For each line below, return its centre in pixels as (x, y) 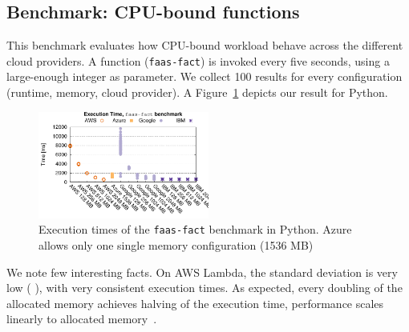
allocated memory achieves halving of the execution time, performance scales (195, 303)
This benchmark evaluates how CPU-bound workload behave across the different (205, 45)
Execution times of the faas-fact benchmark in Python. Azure (195, 229)
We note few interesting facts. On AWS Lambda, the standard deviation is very (202, 272)
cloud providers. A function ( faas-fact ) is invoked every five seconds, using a (198, 60)
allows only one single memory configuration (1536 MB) (176, 245)
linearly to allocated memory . (82, 319)
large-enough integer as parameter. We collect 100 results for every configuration (204, 76)
